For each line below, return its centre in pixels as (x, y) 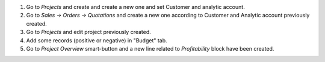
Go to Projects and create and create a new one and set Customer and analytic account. (135, 7)
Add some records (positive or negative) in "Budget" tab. (97, 40)
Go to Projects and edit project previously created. (89, 32)
